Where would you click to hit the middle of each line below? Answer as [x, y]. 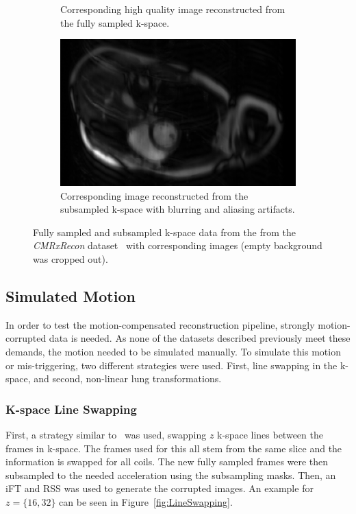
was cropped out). [71, 258]
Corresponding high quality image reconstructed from [173, 9]
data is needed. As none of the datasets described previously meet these [200, 338]
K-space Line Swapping [71, 409]
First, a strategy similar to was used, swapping [106, 434]
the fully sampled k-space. [115, 22]
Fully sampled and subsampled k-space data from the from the [165, 232]
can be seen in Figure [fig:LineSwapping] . [146, 501]
